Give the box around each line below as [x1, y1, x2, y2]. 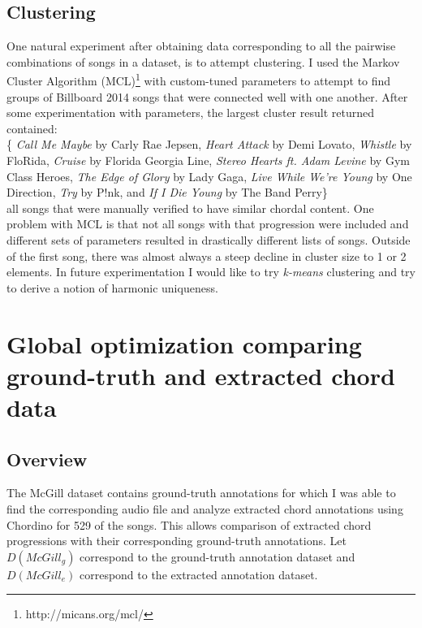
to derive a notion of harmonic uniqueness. [6, 279, 218, 296]
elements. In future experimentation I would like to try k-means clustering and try [6, 263, 416, 280]
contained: [6, 119, 58, 136]
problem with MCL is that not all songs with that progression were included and [6, 215, 409, 232]
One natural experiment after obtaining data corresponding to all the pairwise [6, 37, 396, 54]
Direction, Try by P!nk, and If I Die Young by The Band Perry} [6, 184, 328, 201]
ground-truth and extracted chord [6, 358, 395, 392]
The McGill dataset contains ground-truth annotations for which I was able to [6, 484, 396, 501]
